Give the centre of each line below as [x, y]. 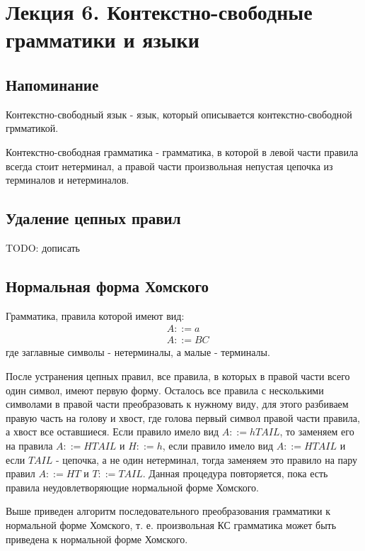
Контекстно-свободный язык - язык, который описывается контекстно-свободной [179, 114]
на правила [29, 445]
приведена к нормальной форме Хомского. [97, 539]
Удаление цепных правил [93, 218]
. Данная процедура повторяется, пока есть [235, 473]
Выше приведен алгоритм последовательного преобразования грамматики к [168, 511]
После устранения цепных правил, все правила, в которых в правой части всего [178, 375]
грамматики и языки [103, 39]
